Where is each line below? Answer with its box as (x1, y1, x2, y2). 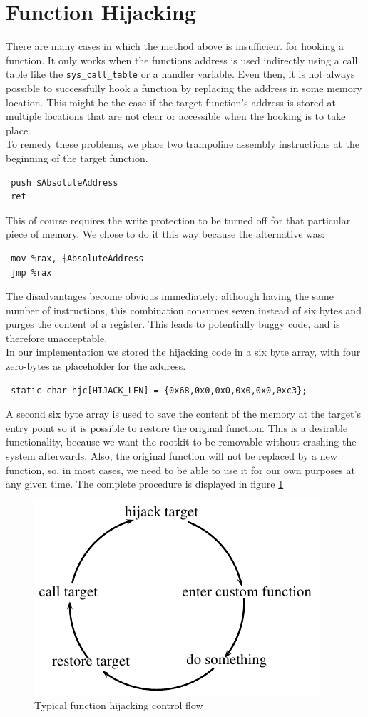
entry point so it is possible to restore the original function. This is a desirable (6, 420, 348, 435)
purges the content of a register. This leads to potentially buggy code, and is (6, 316, 340, 331)
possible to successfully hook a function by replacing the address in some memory (6, 80, 362, 95)
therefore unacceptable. (6, 330, 108, 345)
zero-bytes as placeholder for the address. (6, 358, 186, 373)
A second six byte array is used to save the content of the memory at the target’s (6, 406, 361, 421)
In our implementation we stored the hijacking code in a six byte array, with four (6, 344, 361, 359)
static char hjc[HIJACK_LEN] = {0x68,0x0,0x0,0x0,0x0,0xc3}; (11, 385, 307, 396)
